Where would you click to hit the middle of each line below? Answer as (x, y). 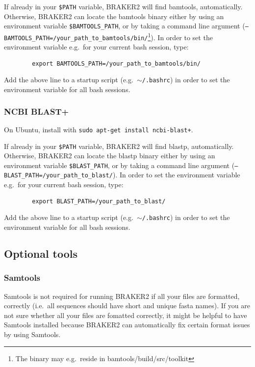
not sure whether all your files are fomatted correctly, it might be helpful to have (126, 315)
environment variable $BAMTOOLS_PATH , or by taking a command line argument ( (125, 26)
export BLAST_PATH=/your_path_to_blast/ (99, 201)
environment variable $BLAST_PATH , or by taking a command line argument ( (119, 165)
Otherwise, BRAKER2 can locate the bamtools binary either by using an (114, 16)
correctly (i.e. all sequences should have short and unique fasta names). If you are (127, 306)
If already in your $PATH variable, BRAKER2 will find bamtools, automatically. (123, 6)
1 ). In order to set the (180, 36)
